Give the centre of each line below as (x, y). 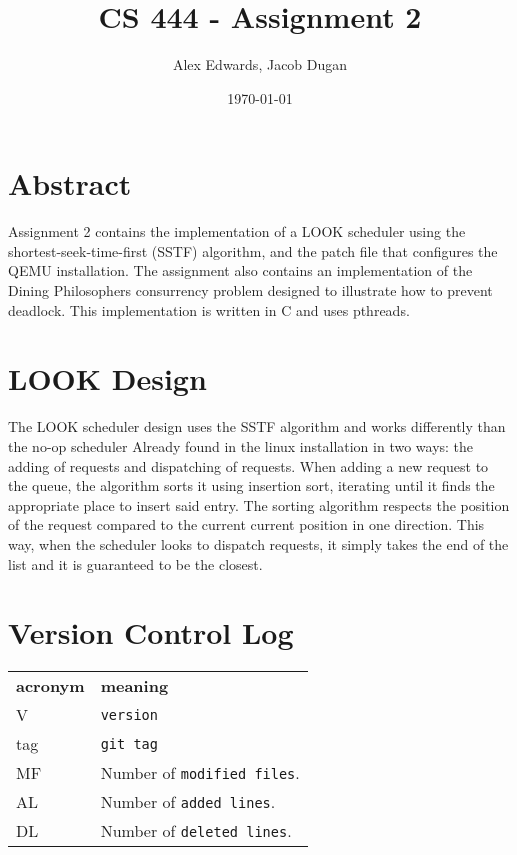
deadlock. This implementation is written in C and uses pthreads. (209, 309)
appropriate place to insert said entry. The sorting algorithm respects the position (259, 504)
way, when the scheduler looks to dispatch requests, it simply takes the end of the (258, 543)
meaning (134, 686)
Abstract (70, 183)
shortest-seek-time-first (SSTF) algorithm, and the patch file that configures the (253, 250)
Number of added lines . (188, 802)
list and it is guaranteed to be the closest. (135, 563)
